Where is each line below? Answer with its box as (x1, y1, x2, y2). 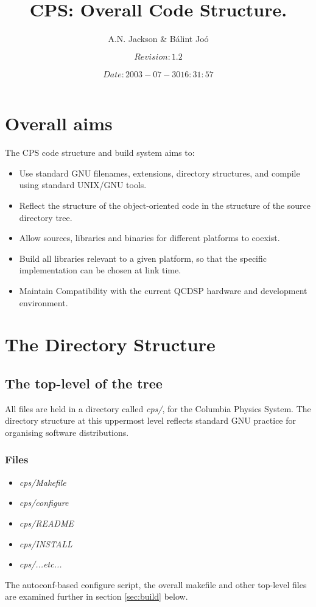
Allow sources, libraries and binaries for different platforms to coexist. (19, 231, 280, 244)
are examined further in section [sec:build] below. (5, 590, 188, 603)
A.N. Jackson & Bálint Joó (108, 32, 209, 45)
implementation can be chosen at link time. (19, 264, 181, 276)
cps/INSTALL (19, 537, 72, 550)
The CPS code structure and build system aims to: (5, 146, 195, 159)
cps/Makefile (19, 475, 66, 488)
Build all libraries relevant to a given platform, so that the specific (19, 251, 267, 264)
